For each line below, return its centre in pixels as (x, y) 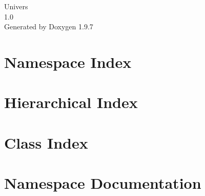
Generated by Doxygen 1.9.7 (49, 26)
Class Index (46, 142)
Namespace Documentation (103, 183)
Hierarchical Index (71, 102)
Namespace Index (68, 61)
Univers (16, 6)
